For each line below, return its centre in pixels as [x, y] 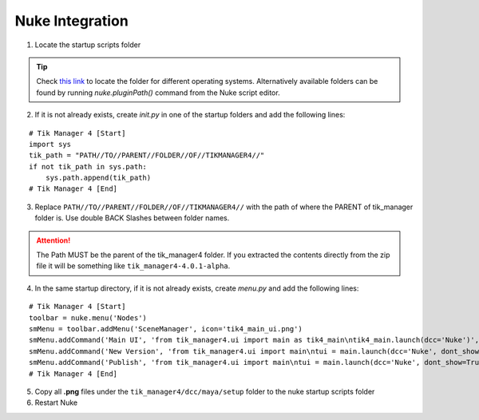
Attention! [53, 240]
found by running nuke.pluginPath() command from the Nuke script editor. [158, 93]
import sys [50, 144]
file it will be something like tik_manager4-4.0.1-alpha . [133, 266]
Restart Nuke [56, 402]
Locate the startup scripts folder [88, 45]
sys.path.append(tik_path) [98, 178]
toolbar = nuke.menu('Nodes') [88, 318]
